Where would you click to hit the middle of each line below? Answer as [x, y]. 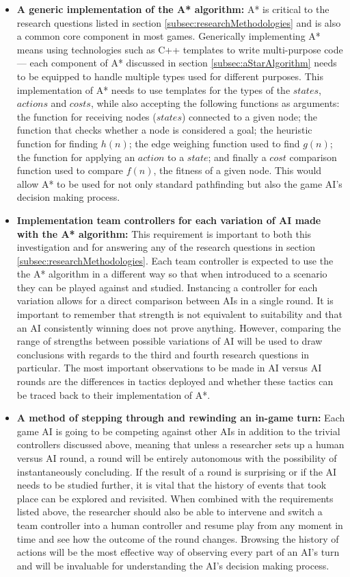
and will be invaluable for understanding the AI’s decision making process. [173, 565]
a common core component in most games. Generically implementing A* [169, 36]
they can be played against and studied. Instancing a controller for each [167, 287]
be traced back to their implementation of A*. [113, 394]
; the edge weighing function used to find [214, 143]
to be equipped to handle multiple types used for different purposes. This [170, 76]
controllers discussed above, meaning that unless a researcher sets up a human [180, 444]
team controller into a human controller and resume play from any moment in [180, 525]
